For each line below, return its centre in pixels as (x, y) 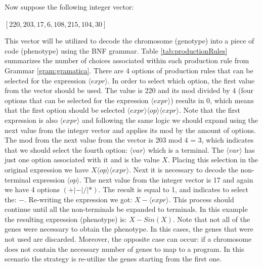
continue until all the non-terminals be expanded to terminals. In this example (126, 209)
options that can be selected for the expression (77, 100)
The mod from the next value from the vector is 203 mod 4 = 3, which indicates (129, 140)
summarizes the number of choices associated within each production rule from (127, 60)
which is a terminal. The (186, 149)
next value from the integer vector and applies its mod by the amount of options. (130, 130)
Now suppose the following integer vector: (69, 7)
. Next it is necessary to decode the (184, 169)
